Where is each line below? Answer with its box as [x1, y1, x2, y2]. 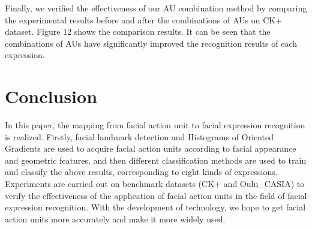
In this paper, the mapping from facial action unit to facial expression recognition [5, 119, 305, 131]
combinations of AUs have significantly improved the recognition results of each [5, 37, 297, 49]
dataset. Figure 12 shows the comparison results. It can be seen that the [5, 25, 271, 38]
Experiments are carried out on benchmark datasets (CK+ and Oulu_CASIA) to [5, 177, 305, 190]
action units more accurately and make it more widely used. [5, 212, 226, 225]
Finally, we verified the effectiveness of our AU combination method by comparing [5, 2, 307, 14]
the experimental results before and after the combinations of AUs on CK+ [5, 13, 283, 26]
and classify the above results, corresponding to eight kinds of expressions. [5, 165, 278, 178]
